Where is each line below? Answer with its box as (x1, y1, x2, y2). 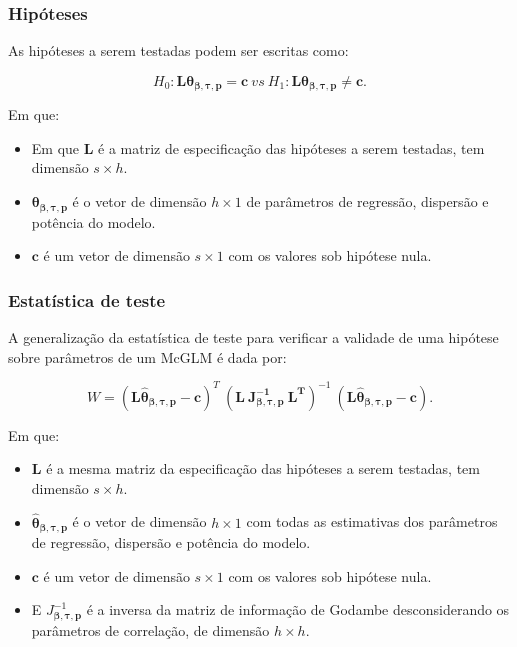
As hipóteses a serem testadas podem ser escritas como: (8, 40, 349, 61)
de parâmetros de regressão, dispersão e (246, 191, 489, 212)
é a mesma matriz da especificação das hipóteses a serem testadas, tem (46, 458, 480, 479)
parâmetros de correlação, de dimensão (31, 619, 270, 640)
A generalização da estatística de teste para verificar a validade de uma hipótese (8, 326, 499, 347)
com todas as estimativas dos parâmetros (246, 511, 498, 532)
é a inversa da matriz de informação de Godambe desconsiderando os (86, 599, 510, 620)
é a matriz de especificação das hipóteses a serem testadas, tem (98, 137, 485, 158)
